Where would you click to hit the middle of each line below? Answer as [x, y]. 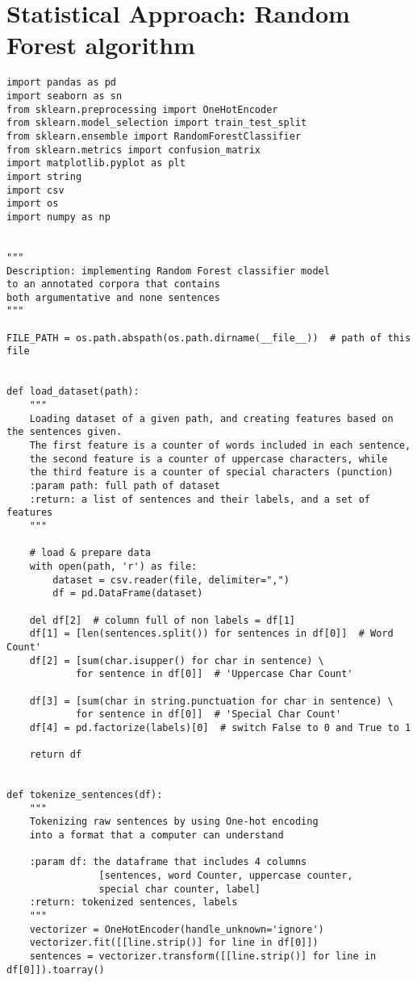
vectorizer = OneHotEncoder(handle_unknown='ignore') [177, 929]
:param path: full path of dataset [125, 486]
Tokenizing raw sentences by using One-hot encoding [174, 822]
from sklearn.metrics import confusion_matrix [133, 150]
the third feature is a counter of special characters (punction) [211, 472]
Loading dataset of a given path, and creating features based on [211, 418]
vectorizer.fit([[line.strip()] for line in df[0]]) [174, 943]
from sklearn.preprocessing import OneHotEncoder [142, 109]
